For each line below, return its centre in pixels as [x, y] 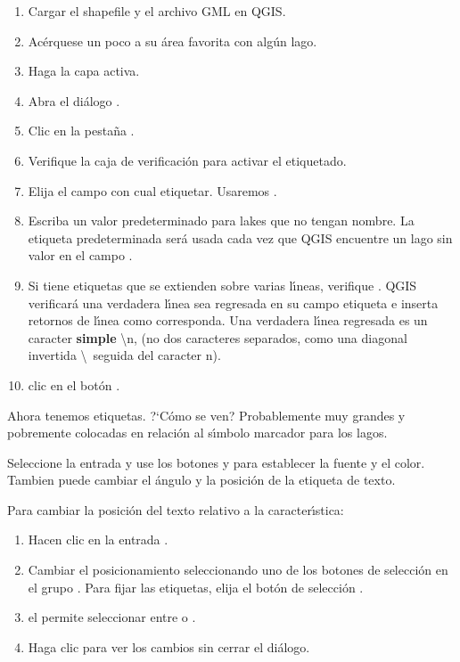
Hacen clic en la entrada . [98, 539]
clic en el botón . [74, 384]
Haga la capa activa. [84, 71]
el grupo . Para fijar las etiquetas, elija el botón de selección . [196, 587]
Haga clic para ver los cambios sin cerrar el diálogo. [169, 646]
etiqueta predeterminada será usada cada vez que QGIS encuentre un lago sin [240, 237]
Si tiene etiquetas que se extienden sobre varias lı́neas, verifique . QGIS [222, 285]
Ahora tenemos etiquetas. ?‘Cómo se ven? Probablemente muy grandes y [206, 415]
